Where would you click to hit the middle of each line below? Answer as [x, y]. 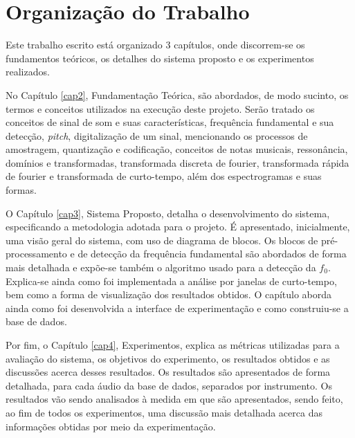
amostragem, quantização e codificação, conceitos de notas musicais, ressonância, [177, 149]
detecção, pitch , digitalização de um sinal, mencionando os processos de [157, 135]
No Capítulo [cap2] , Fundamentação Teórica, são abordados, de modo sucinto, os [177, 94]
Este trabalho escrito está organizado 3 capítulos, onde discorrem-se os [155, 45]
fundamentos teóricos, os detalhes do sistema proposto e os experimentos [160, 58]
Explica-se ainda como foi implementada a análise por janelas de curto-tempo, [171, 281]
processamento [36, 254]
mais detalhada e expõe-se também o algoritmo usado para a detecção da [161, 267]
